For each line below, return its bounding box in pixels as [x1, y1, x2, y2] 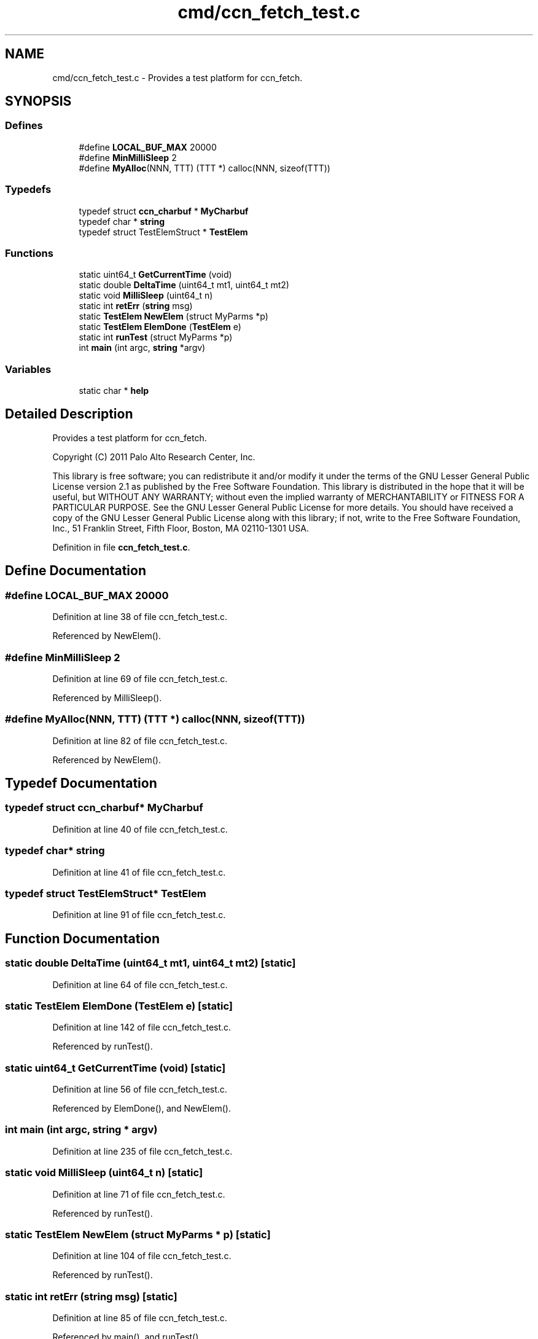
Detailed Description [5, 406, 133, 422]
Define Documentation [5, 563, 146, 579]
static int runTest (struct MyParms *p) [79, 332, 233, 343]
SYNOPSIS [5, 93, 72, 109]
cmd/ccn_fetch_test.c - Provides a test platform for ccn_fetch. [52, 72, 303, 83]
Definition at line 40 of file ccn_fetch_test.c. [52, 823, 228, 834]
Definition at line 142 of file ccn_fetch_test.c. [52, 1022, 232, 1033]
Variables [5, 363, 52, 375]
